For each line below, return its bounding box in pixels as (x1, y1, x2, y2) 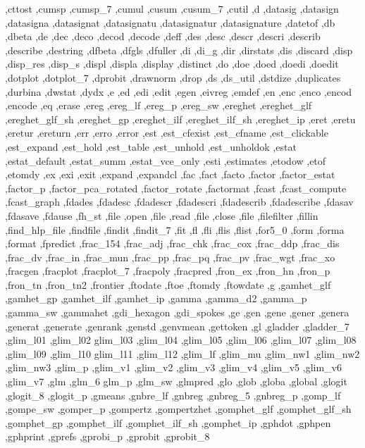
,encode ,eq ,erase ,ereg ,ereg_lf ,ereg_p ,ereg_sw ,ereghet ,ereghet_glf (5, 98, 312, 113)
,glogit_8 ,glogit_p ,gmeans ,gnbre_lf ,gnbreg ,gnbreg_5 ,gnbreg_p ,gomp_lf (5, 387, 341, 402)
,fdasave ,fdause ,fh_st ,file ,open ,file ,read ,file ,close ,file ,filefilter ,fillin (5, 208, 318, 223)
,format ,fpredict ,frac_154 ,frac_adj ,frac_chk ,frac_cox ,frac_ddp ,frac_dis (5, 236, 340, 251)
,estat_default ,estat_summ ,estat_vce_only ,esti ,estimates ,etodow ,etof (5, 153, 326, 168)
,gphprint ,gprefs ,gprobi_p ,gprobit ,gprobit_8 (5, 429, 210, 444)
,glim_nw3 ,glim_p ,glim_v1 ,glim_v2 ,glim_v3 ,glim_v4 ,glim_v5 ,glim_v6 (5, 360, 342, 375)
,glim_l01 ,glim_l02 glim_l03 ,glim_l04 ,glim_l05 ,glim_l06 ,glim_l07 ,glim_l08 (5, 332, 357, 347)
